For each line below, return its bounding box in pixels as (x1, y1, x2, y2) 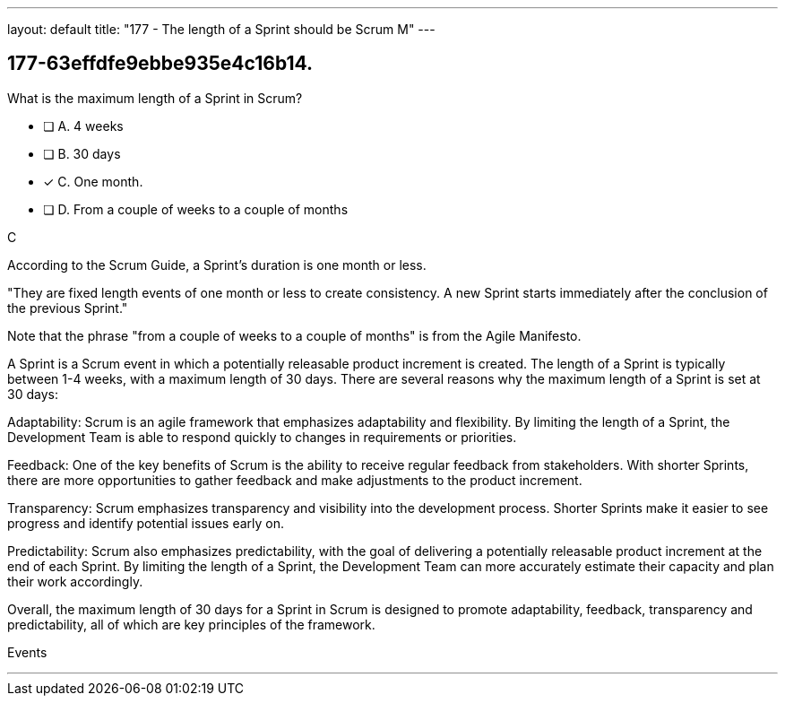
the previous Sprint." (7, 299, 128, 316)
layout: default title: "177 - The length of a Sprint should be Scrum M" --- (7, 22, 436, 37)
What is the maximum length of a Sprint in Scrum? (7, 90, 303, 106)
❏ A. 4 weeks (43, 117, 124, 134)
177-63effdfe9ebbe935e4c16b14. (7, 52, 313, 75)
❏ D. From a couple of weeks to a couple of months (43, 201, 349, 217)
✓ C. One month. (43, 173, 143, 189)
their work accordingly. (7, 573, 143, 589)
